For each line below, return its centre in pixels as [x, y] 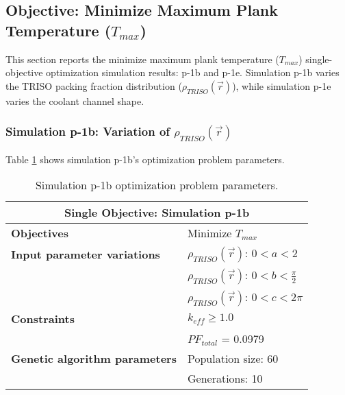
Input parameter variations [86, 254]
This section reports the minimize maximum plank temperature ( [142, 59]
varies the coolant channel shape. [75, 100]
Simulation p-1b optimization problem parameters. [157, 185]
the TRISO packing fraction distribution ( [94, 85]
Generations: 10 [225, 379]
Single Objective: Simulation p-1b [157, 213]
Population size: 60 [233, 359]
